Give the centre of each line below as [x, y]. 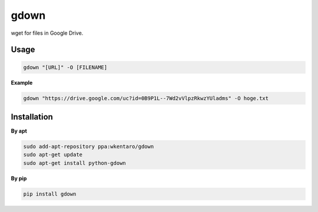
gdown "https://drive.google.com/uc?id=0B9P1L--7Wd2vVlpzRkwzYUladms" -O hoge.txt [146, 98]
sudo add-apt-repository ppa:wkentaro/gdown [89, 146]
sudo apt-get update [53, 155]
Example [22, 82]
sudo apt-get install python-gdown [74, 163]
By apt [19, 131]
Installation [32, 117]
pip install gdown [50, 194]
